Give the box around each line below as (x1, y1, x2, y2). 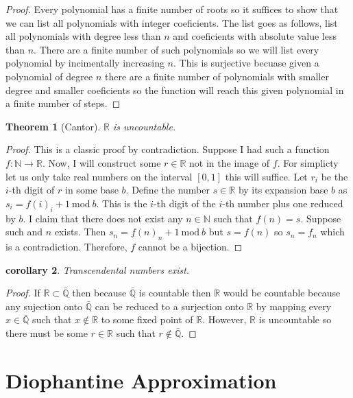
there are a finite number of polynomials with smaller (104, 69, 329, 83)
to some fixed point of (101, 312, 193, 327)
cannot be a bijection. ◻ (138, 239, 243, 253)
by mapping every (256, 298, 332, 313)
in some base (65, 183, 119, 197)
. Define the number (125, 183, 210, 197)
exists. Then (54, 224, 106, 239)
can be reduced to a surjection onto (95, 298, 244, 313)
